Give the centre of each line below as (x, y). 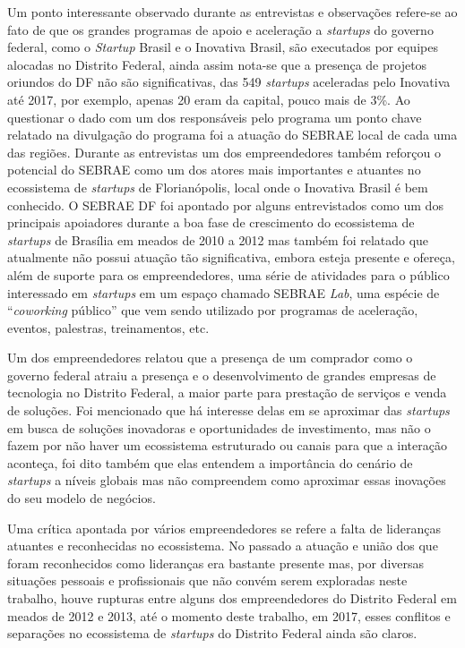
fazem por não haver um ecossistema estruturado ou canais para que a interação (227, 445)
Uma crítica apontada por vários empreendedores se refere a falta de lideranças (224, 528)
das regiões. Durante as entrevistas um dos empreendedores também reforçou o (224, 152)
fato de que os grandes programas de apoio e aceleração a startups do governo (220, 29)
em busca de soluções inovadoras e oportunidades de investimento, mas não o (219, 427)
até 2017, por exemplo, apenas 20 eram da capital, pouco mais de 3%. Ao (209, 99)
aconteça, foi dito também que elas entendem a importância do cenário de (210, 462)
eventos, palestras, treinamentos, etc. (108, 327)
